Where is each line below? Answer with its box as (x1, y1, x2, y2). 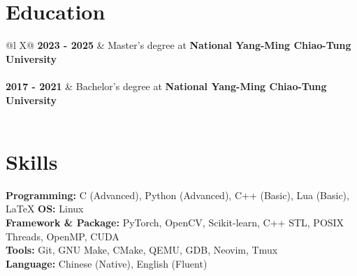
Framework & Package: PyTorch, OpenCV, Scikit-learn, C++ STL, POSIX (6, 215, 344, 229)
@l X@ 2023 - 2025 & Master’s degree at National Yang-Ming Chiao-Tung (6, 38, 351, 52)
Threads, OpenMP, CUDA (6, 228, 119, 243)
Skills (6, 147, 58, 175)
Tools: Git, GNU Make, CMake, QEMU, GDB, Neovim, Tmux (6, 242, 278, 257)
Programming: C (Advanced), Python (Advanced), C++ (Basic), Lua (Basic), (6, 187, 349, 202)
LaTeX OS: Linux (6, 201, 84, 216)
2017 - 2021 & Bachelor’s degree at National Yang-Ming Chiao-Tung (6, 78, 327, 93)
